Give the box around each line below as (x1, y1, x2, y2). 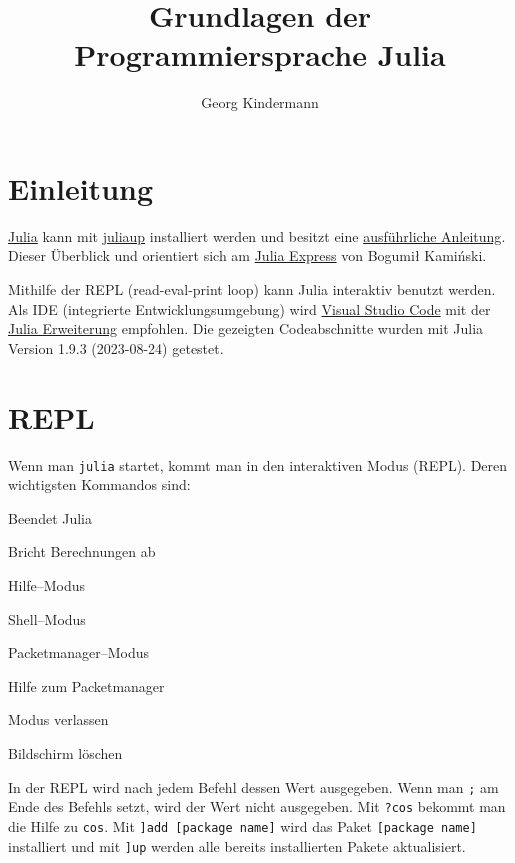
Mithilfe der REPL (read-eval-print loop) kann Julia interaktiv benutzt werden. (8, 279, 496, 300)
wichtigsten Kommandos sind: (8, 474, 191, 495)
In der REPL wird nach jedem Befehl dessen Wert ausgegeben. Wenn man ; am (8, 776, 499, 797)
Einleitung (8, 167, 154, 208)
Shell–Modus (8, 608, 86, 629)
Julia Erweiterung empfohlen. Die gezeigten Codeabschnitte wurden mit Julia (8, 318, 484, 339)
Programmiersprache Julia (74, 34, 446, 75)
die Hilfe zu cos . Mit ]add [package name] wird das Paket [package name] (8, 815, 477, 836)
